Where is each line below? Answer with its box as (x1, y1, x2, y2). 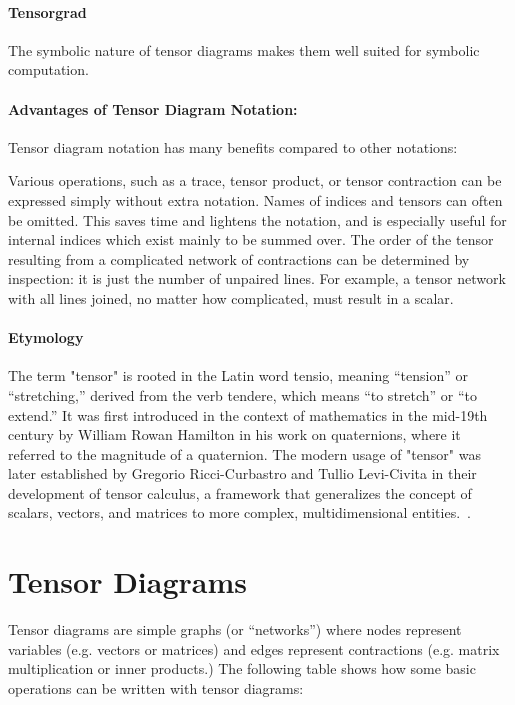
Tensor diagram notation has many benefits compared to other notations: (8, 136, 458, 157)
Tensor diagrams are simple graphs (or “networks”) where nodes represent (8, 619, 462, 640)
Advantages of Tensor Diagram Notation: (8, 98, 298, 119)
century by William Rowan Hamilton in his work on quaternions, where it (8, 424, 461, 445)
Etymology (8, 327, 84, 348)
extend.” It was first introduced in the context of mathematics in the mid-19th (8, 404, 488, 425)
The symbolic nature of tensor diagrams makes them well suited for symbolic (8, 39, 480, 60)
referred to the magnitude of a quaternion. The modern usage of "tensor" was (8, 443, 481, 464)
